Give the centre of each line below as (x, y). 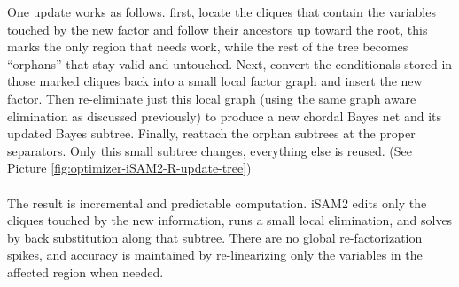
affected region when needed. (86, 271)
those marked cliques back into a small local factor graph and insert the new (215, 81)
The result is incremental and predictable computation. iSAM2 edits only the (217, 202)
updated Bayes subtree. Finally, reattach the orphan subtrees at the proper (211, 133)
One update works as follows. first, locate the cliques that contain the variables (222, 12)
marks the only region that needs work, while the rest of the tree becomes (208, 47)
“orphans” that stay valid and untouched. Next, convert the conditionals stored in (230, 63)
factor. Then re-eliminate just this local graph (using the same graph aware (212, 98)
